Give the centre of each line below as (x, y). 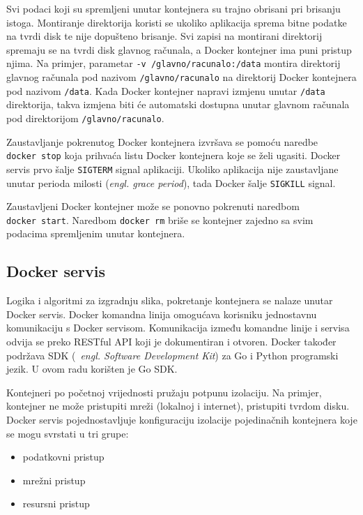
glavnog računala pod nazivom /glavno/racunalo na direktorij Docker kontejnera (181, 77)
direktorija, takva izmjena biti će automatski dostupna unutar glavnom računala (178, 104)
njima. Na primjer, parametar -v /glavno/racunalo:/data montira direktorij (173, 63)
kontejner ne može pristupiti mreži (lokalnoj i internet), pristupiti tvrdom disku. (178, 406)
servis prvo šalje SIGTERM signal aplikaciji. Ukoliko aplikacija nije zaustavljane (172, 169)
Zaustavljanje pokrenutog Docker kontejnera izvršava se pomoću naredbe (162, 141)
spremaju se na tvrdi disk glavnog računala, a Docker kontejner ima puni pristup (179, 49)
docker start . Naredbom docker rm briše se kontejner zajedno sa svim (160, 219)
